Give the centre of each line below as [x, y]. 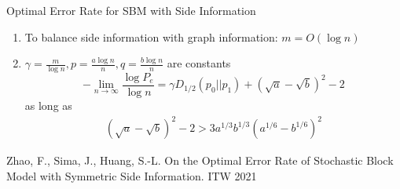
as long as [48, 105]
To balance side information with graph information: [151, 36]
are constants [199, 63]
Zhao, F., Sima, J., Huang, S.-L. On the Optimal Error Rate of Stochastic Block [200, 160]
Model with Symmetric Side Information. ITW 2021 [132, 175]
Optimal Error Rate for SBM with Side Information [131, 10]
